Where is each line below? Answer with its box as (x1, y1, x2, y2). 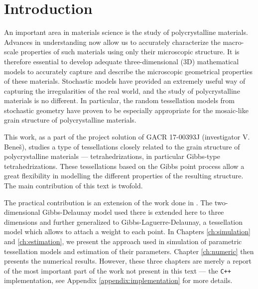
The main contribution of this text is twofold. (4, 180, 143, 191)
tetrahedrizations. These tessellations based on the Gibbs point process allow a (4, 160, 245, 171)
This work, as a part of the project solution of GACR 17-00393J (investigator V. (4, 132, 250, 142)
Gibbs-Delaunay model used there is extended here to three (42, 207, 224, 217)
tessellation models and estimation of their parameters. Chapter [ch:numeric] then (4, 246, 254, 256)
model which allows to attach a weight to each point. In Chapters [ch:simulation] (4, 226, 251, 237)
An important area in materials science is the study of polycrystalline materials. (4, 27, 248, 37)
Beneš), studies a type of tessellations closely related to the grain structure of (4, 141, 240, 151)
